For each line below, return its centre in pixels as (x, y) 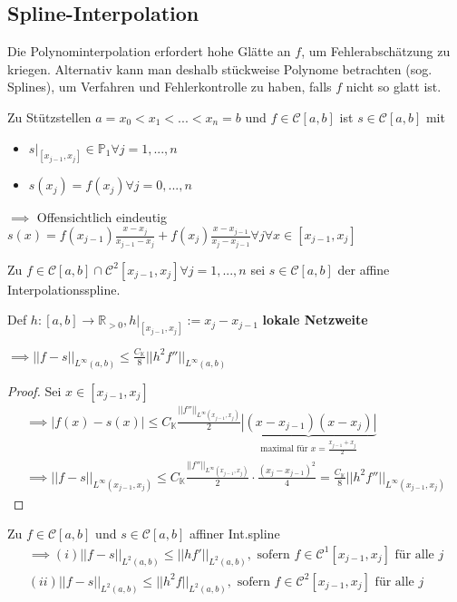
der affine (364, 269)
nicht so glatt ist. (394, 87)
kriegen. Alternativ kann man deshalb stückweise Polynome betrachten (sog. (220, 68)
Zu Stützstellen (49, 117)
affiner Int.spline (234, 534)
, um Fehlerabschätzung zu (376, 51)
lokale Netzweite (315, 320)
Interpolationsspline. (64, 289)
